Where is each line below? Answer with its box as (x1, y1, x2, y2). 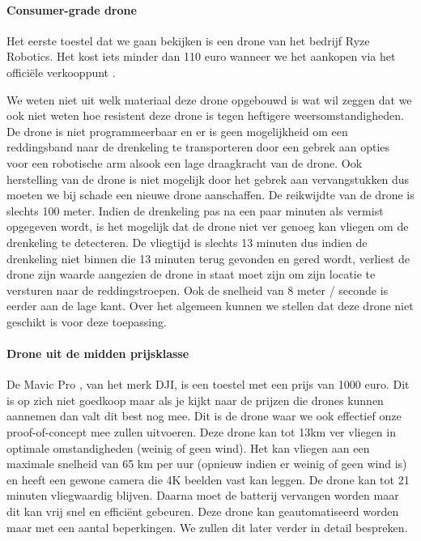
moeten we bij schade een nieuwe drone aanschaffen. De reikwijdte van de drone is (6, 186, 415, 203)
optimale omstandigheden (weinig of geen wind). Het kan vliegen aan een (6, 439, 370, 456)
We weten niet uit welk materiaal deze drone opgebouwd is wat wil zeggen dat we (6, 91, 412, 108)
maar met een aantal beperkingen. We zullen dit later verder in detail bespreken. (6, 518, 408, 535)
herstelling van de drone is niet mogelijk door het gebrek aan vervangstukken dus (6, 170, 410, 187)
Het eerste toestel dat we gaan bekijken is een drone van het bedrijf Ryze (6, 32, 370, 49)
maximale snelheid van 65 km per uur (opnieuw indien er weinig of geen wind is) (6, 455, 407, 472)
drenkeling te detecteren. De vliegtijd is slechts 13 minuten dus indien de (6, 233, 368, 250)
